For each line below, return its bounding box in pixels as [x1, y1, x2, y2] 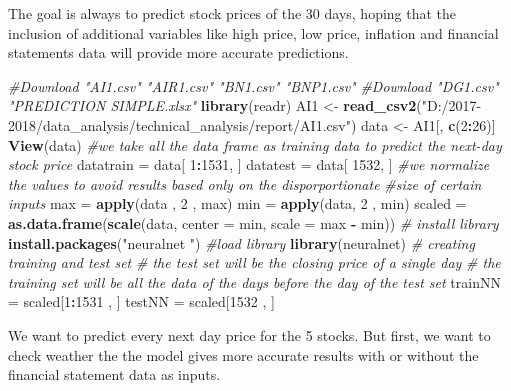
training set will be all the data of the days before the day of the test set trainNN [8, 271, 501, 292]
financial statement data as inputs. [8, 364, 221, 385]
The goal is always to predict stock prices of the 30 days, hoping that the [8, 3, 457, 23]
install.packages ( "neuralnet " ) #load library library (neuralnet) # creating [8, 232, 475, 253]
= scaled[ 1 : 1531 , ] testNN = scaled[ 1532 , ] [8, 291, 275, 312]
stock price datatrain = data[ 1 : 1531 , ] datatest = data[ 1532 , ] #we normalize [8, 154, 490, 175]
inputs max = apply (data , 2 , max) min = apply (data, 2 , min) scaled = [8, 193, 467, 214]
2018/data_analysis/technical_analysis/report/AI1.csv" [8, 114, 351, 135]
